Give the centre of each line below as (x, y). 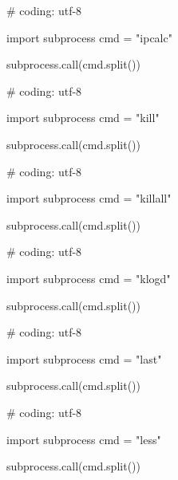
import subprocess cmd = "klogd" (89, 278)
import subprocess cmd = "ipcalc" (89, 37)
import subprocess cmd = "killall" (89, 198)
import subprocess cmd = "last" (84, 358)
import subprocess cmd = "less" (84, 439)
